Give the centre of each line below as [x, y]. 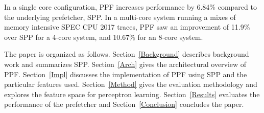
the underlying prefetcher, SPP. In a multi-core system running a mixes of [120, 17]
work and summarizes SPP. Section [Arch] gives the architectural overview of [125, 64]
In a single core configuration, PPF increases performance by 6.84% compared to [130, 7]
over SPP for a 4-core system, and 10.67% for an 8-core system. [104, 37]
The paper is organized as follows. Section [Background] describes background [127, 54]
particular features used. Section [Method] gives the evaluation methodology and [131, 84]
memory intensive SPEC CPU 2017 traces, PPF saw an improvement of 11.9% [127, 27]
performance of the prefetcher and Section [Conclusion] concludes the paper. [124, 104]
